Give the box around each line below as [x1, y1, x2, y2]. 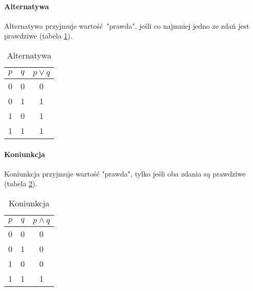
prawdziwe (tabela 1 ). [4, 30, 73, 41]
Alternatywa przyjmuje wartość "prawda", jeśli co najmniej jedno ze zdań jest [4, 20, 249, 31]
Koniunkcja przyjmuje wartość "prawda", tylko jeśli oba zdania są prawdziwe [4, 168, 246, 179]
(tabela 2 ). [4, 178, 38, 189]
